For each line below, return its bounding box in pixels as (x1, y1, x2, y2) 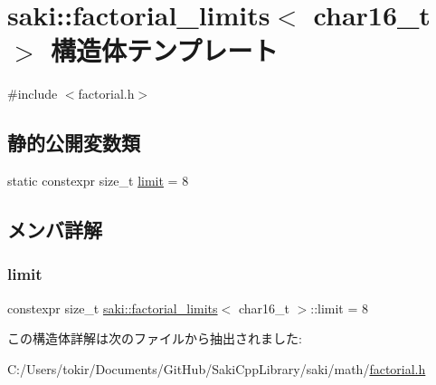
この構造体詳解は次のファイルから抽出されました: (7, 329, 302, 348)
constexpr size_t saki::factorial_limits (7, 298, 218, 317)
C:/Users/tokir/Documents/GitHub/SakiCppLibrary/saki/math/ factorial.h (7, 359, 426, 378)
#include (7, 84, 58, 103)
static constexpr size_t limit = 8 (7, 171, 189, 190)
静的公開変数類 (7, 129, 140, 157)
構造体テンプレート (51, 32, 279, 69)
